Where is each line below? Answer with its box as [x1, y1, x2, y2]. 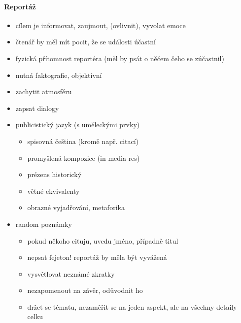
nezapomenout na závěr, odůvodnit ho [27, 285, 143, 295]
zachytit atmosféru [15, 86, 72, 97]
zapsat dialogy [15, 103, 59, 113]
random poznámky [15, 218, 72, 229]
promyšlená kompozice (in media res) [27, 152, 140, 163]
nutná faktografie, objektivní [15, 70, 102, 80]
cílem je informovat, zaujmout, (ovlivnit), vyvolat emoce [15, 20, 186, 30]
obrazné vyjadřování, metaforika [27, 202, 125, 213]
